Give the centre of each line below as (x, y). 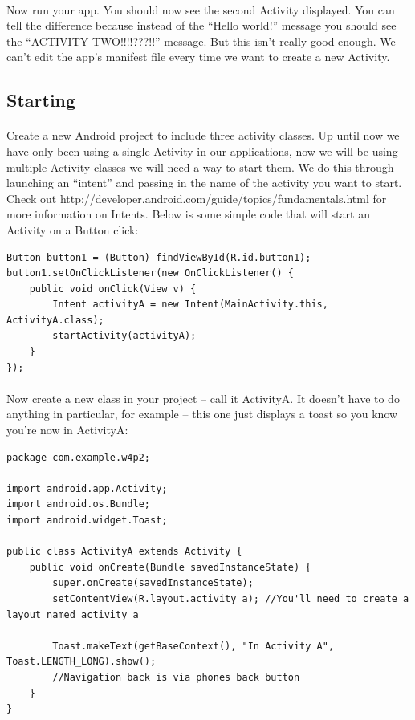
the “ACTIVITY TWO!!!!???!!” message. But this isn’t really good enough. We (201, 41)
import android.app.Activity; (87, 488)
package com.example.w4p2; (78, 457)
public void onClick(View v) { (113, 289)
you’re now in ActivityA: (67, 430)
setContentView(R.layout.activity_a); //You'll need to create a (231, 598)
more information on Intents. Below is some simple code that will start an (188, 214)
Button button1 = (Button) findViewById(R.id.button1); (159, 257)
